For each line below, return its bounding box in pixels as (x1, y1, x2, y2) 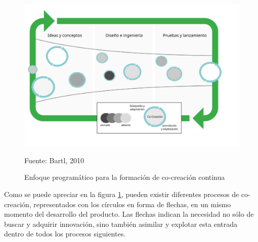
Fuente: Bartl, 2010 (24, 155, 84, 165)
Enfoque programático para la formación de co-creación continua (24, 172, 225, 182)
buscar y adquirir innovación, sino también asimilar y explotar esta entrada (4, 218, 238, 229)
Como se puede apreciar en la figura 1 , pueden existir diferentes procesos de (4, 188, 239, 199)
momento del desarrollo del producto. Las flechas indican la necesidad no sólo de (4, 209, 254, 219)
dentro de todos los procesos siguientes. (4, 228, 126, 239)
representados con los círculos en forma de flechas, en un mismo (33, 199, 231, 209)
